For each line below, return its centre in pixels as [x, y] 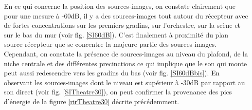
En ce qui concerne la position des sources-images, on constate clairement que [120, 6]
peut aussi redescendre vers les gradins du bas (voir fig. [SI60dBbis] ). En [112, 73]
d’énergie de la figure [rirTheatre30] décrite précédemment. [92, 101]
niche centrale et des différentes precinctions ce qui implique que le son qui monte [126, 63]
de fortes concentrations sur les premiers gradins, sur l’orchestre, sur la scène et [122, 25]
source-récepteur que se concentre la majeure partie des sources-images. [110, 44]
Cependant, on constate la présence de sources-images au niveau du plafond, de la [126, 53]
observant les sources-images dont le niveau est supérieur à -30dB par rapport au [125, 82]
